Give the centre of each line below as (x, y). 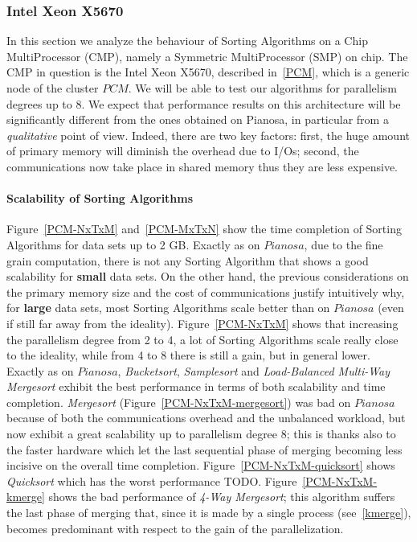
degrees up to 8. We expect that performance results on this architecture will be (204, 103)
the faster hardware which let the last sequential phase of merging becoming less (204, 449)
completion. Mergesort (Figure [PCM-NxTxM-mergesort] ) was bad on (179, 402)
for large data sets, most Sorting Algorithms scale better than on (168, 308)
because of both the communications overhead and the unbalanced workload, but (206, 418)
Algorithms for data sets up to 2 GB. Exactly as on (133, 244)
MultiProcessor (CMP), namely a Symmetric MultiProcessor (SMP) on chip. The (207, 56)
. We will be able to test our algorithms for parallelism (262, 88)
